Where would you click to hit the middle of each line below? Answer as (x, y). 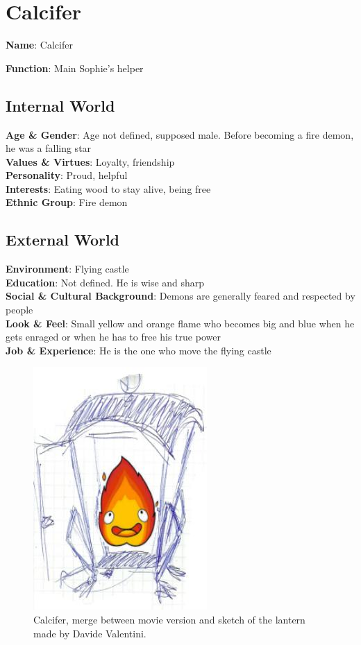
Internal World (60, 105)
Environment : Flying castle (67, 269)
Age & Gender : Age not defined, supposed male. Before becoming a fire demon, (180, 134)
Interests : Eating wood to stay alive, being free (108, 188)
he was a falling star (49, 148)
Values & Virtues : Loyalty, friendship (90, 161)
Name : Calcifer (39, 45)
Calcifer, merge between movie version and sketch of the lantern (169, 620)
